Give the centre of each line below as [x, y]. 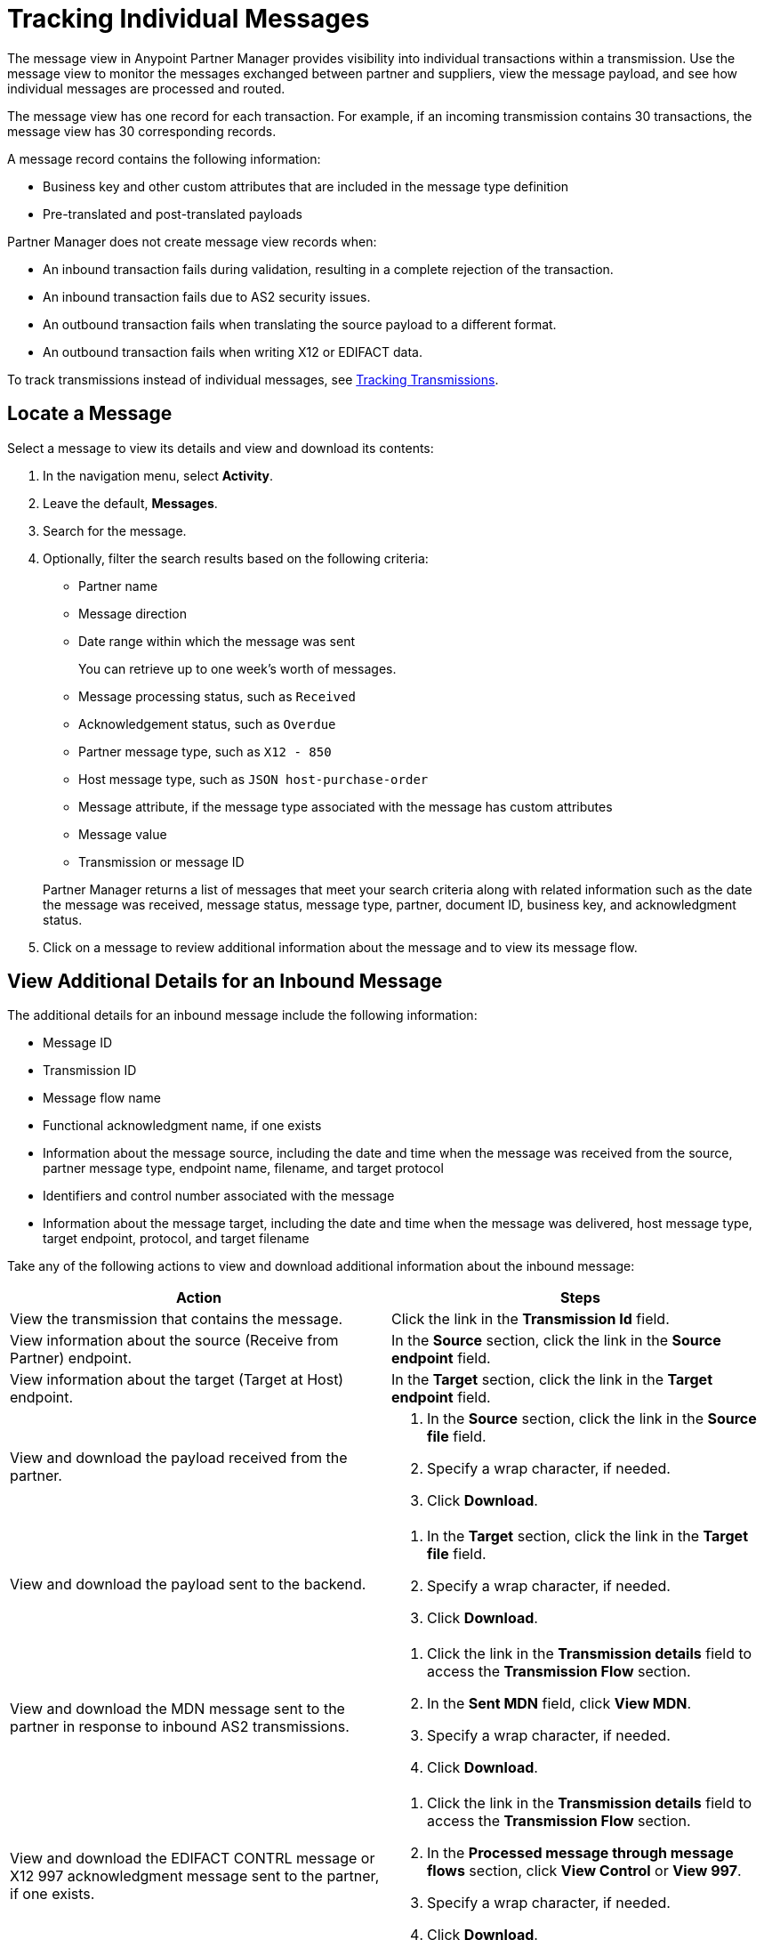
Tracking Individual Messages [189, 19]
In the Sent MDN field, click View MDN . [559, 1704]
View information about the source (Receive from [174, 1341]
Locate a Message [90, 414]
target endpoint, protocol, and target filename [176, 1239]
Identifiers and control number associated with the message [219, 1196]
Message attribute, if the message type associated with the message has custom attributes [346, 806]
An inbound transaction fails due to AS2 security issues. [207, 296]
